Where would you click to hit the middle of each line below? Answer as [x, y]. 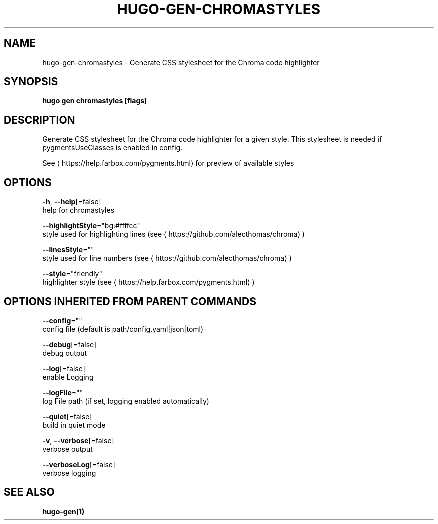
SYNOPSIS [31, 82]
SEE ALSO [29, 492]
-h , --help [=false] [72, 202]
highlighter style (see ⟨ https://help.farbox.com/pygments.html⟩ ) [149, 282]
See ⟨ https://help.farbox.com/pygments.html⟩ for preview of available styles [168, 163]
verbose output [68, 449]
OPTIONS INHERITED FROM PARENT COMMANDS [130, 301]
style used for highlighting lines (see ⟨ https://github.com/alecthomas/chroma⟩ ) [174, 234]
